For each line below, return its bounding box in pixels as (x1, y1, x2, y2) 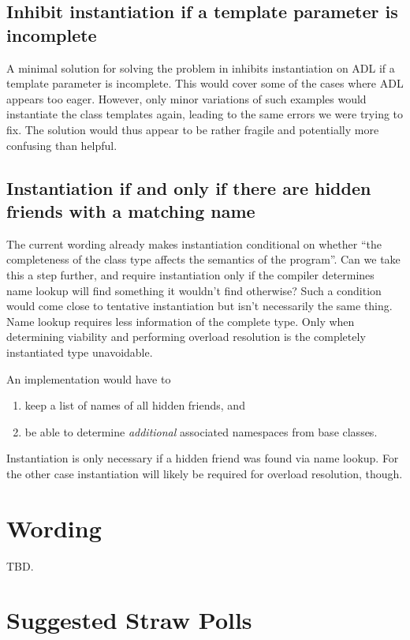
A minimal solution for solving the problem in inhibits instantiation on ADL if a (6, 59, 395, 76)
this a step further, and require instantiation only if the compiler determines (6, 266, 375, 283)
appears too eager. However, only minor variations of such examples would (6, 90, 367, 107)
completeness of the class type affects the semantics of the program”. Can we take (6, 251, 401, 268)
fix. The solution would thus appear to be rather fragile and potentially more (6, 121, 379, 137)
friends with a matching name (6, 198, 255, 223)
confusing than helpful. (6, 137, 117, 153)
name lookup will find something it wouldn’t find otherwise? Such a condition (6, 282, 382, 298)
